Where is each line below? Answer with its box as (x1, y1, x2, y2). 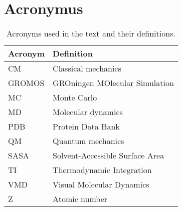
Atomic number (53, 193, 108, 205)
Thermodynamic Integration (53, 164, 152, 176)
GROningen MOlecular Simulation (53, 77, 174, 89)
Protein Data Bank (53, 120, 120, 132)
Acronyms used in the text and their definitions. (7, 27, 175, 39)
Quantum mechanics (53, 135, 124, 147)
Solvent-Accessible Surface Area (53, 149, 164, 161)
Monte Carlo (53, 91, 97, 103)
